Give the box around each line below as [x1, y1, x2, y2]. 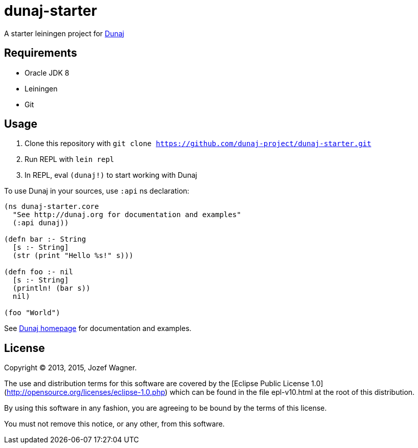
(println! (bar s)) [12, 284, 90, 293]
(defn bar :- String [4, 235, 86, 244]
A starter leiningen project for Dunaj [4, 29, 124, 38]
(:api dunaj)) [12, 219, 69, 227]
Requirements [4, 46, 77, 60]
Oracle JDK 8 [25, 68, 69, 77]
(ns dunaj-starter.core [4, 202, 99, 211]
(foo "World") [4, 309, 60, 317]
